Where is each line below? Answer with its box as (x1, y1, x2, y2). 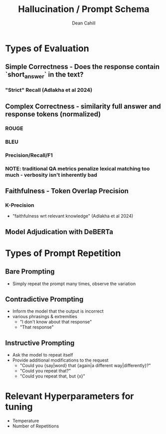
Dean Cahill (72, 20, 96, 26)
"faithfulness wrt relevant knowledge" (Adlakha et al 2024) (12, 213, 134, 219)
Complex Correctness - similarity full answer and (5, 102, 161, 110)
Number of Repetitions (12, 423, 59, 429)
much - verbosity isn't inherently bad (5, 171, 97, 178)
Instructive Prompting (5, 339, 75, 347)
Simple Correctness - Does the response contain (5, 62, 160, 71)
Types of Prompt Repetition (5, 247, 121, 259)
